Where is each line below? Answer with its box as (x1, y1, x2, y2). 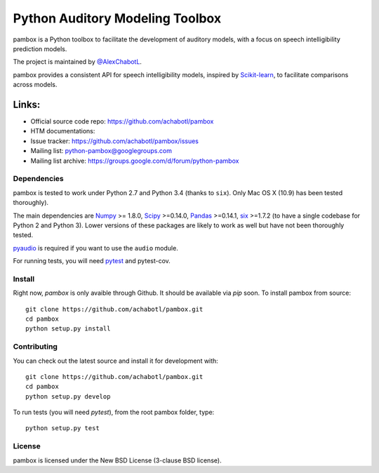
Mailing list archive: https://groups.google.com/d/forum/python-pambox (30, 156, 239, 165)
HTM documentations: (30, 127, 95, 135)
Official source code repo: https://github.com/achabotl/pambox (30, 117, 214, 126)
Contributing (13, 342, 58, 352)
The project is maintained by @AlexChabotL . (13, 58, 142, 66)
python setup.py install (25, 325, 111, 333)
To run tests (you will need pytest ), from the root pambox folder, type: (13, 408, 215, 417)
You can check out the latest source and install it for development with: (13, 357, 219, 365)
